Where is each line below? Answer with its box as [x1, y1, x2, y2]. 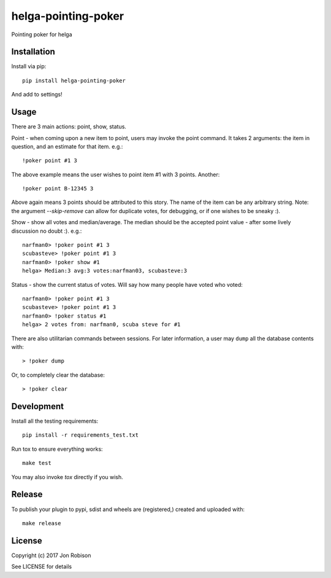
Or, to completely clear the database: [11, 371, 105, 378]
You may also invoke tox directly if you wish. [11, 473, 124, 480]
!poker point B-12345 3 [22, 185, 94, 192]
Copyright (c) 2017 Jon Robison [11, 552, 91, 559]
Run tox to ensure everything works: [11, 445, 104, 453]
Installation [11, 47, 55, 57]
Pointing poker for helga [11, 31, 73, 38]
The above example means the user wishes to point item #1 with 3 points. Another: [11, 171, 220, 178]
